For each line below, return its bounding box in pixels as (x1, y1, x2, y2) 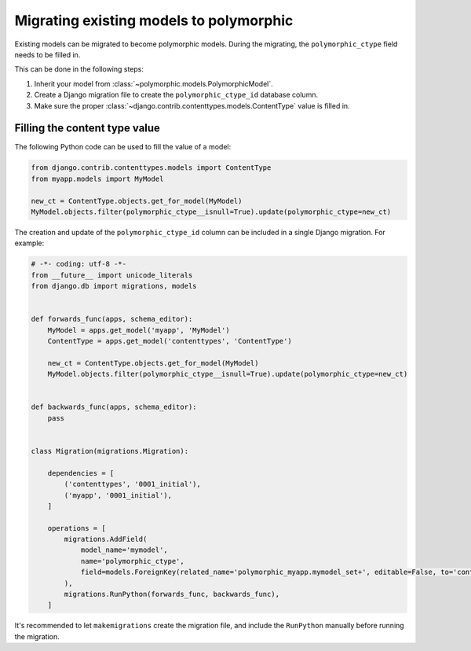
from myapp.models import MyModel (31, 174, 164, 183)
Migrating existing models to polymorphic (14, 12, 294, 29)
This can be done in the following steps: (14, 64, 144, 74)
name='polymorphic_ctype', (80, 557, 184, 565)
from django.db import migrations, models (31, 281, 197, 291)
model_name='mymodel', (80, 546, 168, 554)
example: (14, 238, 45, 248)
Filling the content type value (14, 122, 161, 135)
